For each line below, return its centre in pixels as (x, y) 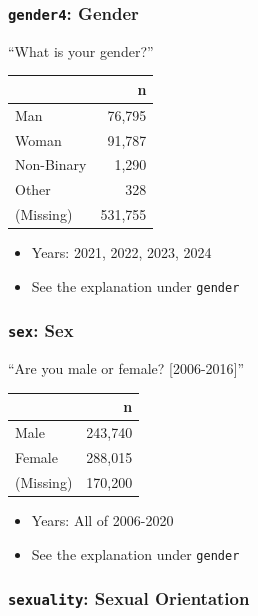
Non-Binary (51, 164)
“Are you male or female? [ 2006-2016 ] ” (126, 368)
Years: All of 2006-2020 (102, 519)
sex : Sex (41, 330)
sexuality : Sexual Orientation (129, 598)
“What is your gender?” (81, 50)
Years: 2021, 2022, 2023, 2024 (121, 252)
